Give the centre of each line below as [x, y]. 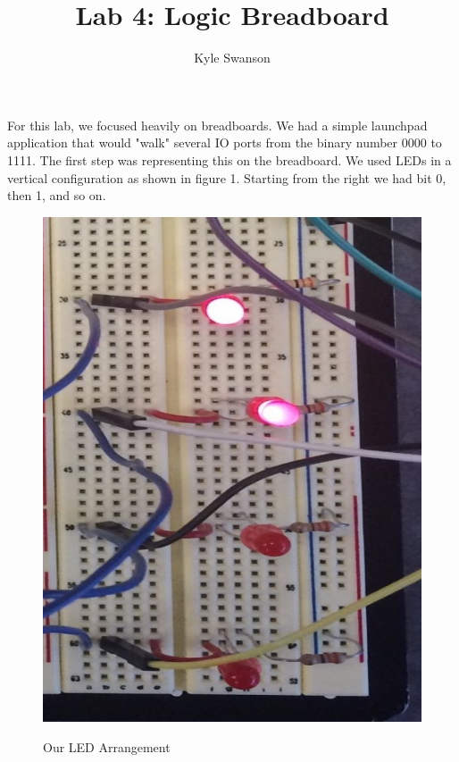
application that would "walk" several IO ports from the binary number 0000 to [225, 142]
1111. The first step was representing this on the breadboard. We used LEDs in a [229, 159]
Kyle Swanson [232, 58]
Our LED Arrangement [107, 746]
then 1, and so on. [57, 195]
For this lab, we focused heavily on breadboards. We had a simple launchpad [217, 125]
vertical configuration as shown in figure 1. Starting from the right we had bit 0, [227, 177]
